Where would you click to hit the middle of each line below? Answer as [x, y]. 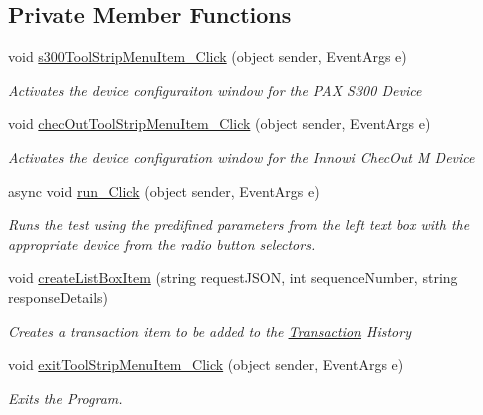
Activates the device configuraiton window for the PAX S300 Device [215, 89]
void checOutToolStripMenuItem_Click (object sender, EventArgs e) [219, 123]
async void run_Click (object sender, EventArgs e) [164, 190]
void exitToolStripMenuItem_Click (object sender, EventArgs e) [206, 364]
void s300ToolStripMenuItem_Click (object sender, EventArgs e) [207, 56]
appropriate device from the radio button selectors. [162, 243]
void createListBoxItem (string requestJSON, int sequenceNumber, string [233, 277]
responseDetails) [58, 296]
